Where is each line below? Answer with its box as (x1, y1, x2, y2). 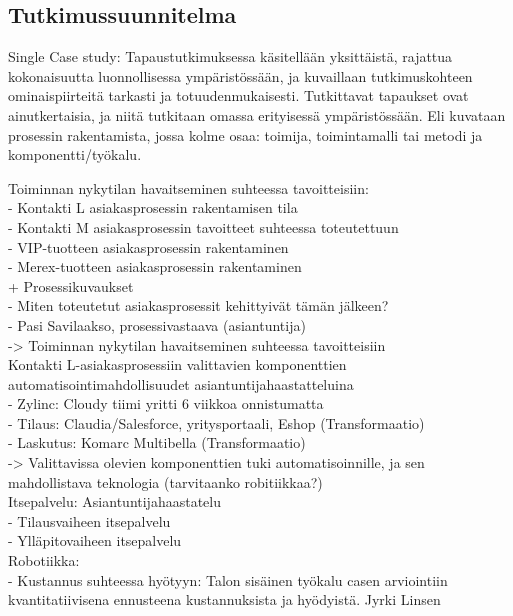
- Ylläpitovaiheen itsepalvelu (8, 530, 182, 551)
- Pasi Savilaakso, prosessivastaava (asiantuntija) (8, 314, 306, 335)
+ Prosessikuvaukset (8, 275, 134, 296)
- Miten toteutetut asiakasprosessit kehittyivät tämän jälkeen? (8, 295, 389, 316)
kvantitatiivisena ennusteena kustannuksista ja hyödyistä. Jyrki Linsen (8, 589, 441, 610)
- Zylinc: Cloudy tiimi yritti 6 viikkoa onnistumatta (8, 393, 324, 414)
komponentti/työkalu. (8, 144, 142, 165)
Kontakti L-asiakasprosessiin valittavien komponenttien (8, 354, 347, 375)
